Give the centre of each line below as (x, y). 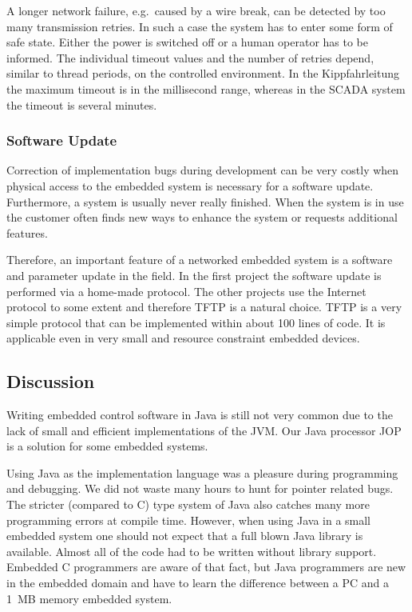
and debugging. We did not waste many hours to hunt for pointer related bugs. (200, 488)
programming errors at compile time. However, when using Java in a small (189, 520)
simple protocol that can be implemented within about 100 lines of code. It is (196, 322)
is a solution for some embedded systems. (107, 446)
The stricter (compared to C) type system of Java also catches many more (188, 504)
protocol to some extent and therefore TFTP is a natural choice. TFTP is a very (204, 307)
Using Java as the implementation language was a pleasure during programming (202, 472)
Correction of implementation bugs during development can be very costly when (203, 170)
